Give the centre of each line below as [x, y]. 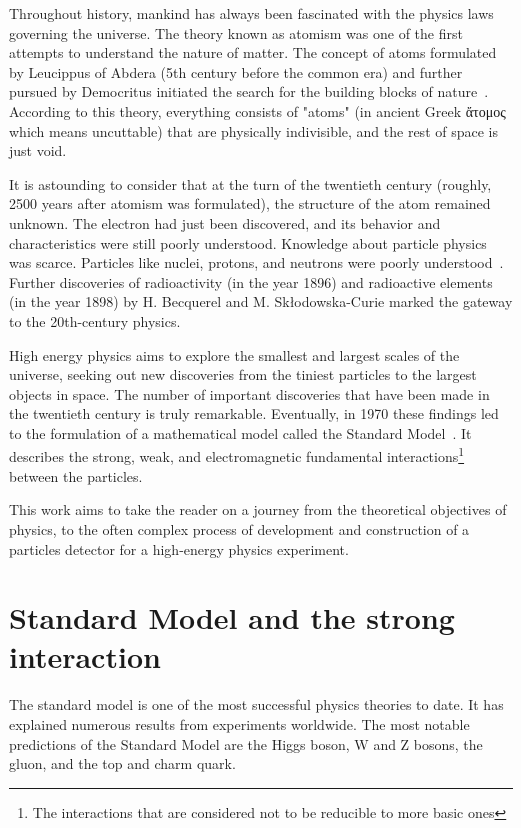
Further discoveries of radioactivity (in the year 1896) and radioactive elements [251, 281]
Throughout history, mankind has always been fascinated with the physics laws [251, 13]
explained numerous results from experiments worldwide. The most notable [239, 724]
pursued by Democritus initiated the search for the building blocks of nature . [249, 91]
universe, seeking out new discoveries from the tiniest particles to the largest [243, 374]
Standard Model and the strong [232, 617]
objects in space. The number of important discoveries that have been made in [249, 393]
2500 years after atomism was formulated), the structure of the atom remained [250, 203]
